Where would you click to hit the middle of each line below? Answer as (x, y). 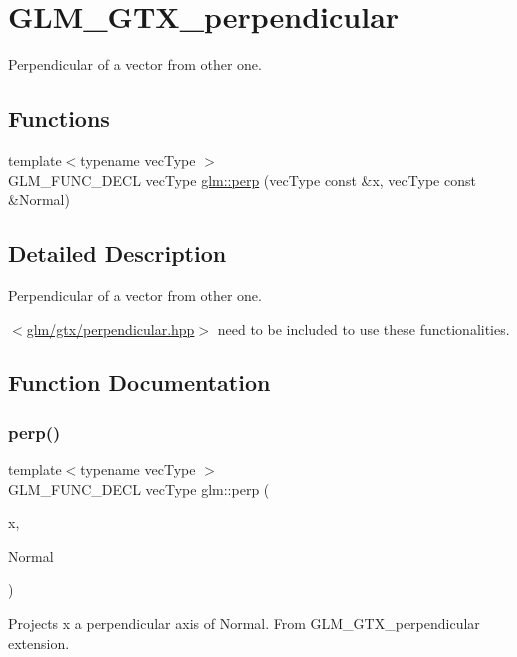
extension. (39, 642)
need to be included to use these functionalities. (363, 328)
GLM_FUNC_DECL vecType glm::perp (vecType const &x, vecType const (242, 179)
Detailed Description (117, 253)
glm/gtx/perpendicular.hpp (110, 328)
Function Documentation (139, 382)
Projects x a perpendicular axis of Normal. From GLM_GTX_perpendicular (244, 623)
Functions (59, 118)
